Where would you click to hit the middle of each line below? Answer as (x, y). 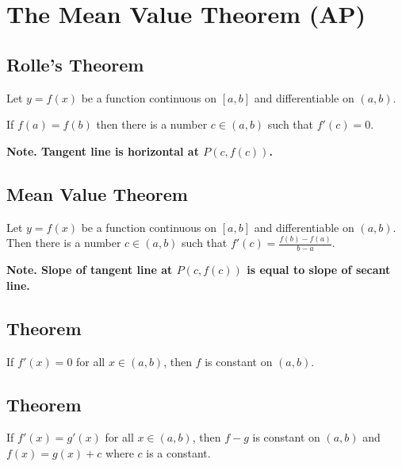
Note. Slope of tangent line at (90, 270)
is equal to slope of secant (319, 270)
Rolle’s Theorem (75, 64)
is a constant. (178, 453)
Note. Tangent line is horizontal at (103, 151)
